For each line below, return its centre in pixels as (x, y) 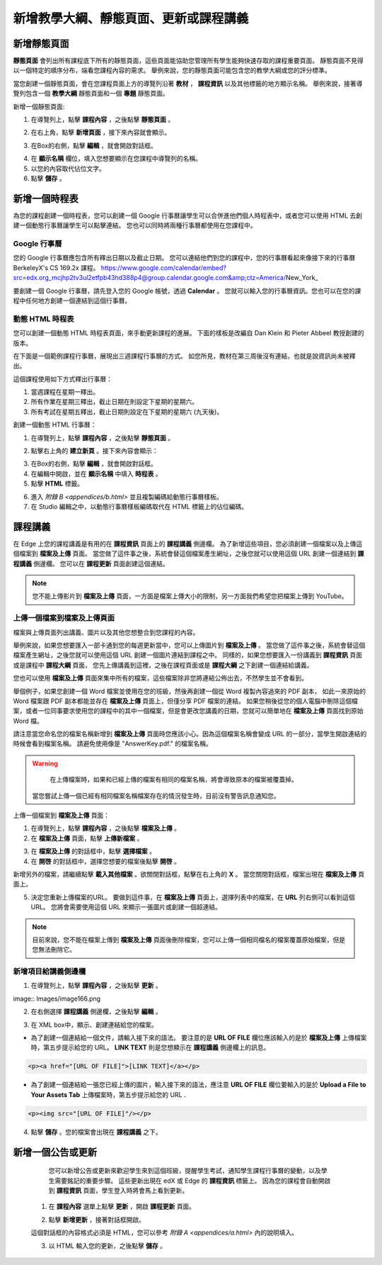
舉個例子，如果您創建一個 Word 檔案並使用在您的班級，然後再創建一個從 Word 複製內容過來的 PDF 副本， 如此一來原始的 (190, 691)
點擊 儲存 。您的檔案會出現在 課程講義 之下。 (96, 1132)
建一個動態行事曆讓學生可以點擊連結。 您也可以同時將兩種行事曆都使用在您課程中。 (135, 225)
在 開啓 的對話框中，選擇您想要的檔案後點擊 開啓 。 (105, 861)
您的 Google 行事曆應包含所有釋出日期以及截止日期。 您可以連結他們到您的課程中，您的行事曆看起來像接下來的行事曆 (184, 258)
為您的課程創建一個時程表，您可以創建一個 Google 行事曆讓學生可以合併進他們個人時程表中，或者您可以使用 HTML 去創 (188, 215)
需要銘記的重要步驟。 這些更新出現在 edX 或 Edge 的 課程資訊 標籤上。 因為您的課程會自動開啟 (192, 1181)
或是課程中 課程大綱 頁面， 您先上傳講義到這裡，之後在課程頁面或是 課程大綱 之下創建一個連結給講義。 (163, 665)
